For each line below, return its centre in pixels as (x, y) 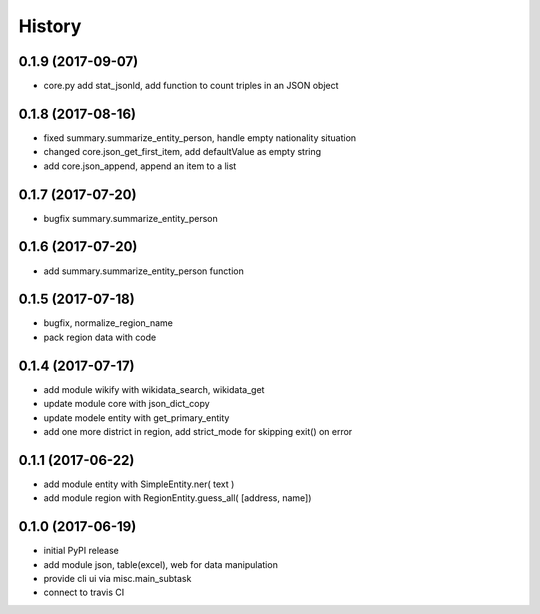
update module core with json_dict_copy (126, 404)
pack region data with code (100, 337)
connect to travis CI (84, 592)
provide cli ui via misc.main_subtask (117, 578)
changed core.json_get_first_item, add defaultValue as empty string (182, 152)
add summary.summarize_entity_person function (143, 271)
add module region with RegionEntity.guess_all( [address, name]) (177, 498)
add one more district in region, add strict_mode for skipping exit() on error (198, 431)
